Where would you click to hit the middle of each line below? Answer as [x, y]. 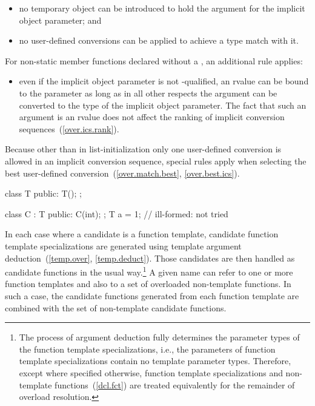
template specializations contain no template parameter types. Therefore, [155, 361]
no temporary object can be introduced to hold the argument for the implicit [162, 8]
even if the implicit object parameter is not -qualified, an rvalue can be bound [164, 81]
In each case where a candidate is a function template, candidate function [142, 234]
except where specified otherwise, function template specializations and [151, 372]
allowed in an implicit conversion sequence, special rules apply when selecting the [156, 161]
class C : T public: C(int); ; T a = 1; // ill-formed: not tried [117, 213]
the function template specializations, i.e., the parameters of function [147, 349]
